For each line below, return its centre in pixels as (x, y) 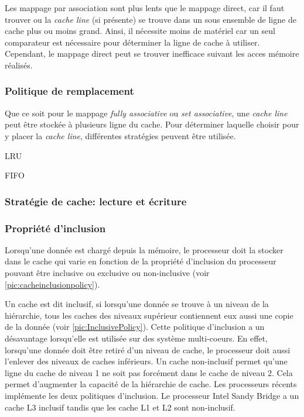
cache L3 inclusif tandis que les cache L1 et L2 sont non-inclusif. (120, 407)
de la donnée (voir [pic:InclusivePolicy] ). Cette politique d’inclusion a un (135, 327)
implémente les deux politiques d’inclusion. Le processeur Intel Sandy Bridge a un (152, 395)
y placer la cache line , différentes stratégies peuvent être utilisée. (120, 135)
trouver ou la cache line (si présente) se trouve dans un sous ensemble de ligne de (151, 19)
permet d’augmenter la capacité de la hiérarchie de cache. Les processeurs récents (151, 384)
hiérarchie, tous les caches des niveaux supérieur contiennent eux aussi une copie (149, 315)
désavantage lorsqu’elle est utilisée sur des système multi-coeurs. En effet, (136, 338)
